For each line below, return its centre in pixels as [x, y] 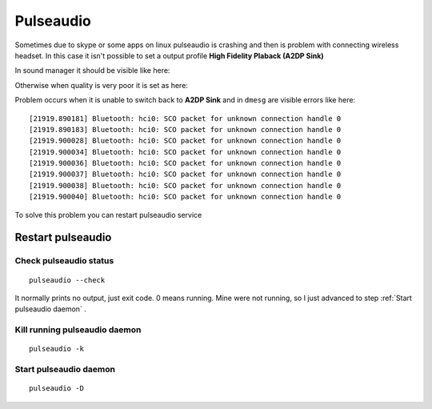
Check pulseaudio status [64, 261]
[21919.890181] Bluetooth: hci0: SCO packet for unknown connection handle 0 [185, 118]
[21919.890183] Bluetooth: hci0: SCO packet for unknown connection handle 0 [185, 129]
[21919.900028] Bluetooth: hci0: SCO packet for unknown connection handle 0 [185, 141]
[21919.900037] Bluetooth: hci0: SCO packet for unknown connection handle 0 [185, 174]
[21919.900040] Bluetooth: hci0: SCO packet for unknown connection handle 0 [185, 197]
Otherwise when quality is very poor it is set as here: [101, 85]
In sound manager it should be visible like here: [92, 70]
